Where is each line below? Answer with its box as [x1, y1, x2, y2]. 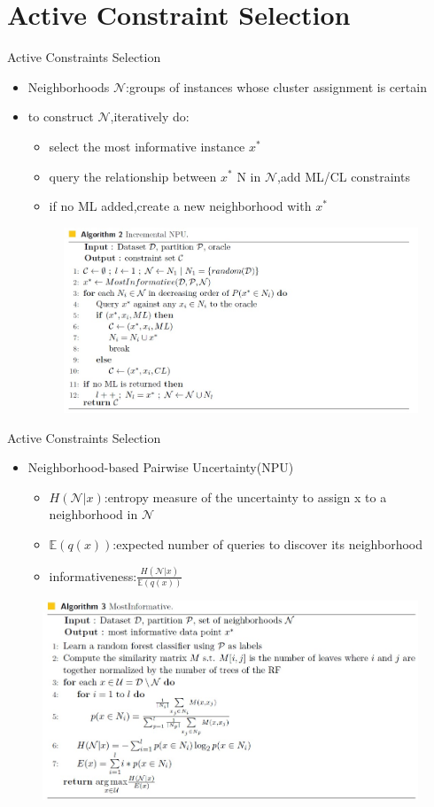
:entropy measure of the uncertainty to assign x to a [104, 487, 387, 506]
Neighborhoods [27, 77, 110, 96]
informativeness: [49, 566, 137, 585]
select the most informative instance [49, 136, 245, 155]
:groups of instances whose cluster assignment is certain [126, 77, 427, 96]
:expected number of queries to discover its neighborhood [112, 535, 422, 553]
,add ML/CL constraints [277, 167, 410, 185]
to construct [27, 107, 94, 126]
